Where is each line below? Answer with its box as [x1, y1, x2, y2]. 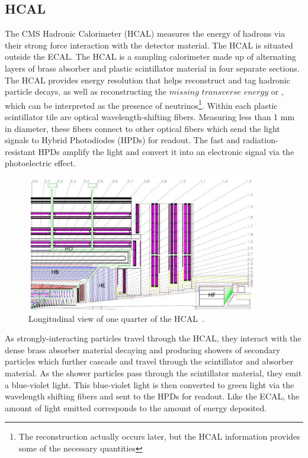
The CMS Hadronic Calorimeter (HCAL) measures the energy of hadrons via [5, 27, 285, 40]
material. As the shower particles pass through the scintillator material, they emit [5, 366, 302, 379]
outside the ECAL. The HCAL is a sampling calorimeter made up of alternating [5, 50, 296, 63]
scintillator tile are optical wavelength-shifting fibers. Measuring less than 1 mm [5, 111, 295, 123]
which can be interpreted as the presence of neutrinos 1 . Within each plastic [5, 97, 278, 111]
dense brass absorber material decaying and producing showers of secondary [5, 343, 281, 356]
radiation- [242, 134, 278, 146]
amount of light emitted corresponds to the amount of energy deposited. [5, 401, 267, 414]
